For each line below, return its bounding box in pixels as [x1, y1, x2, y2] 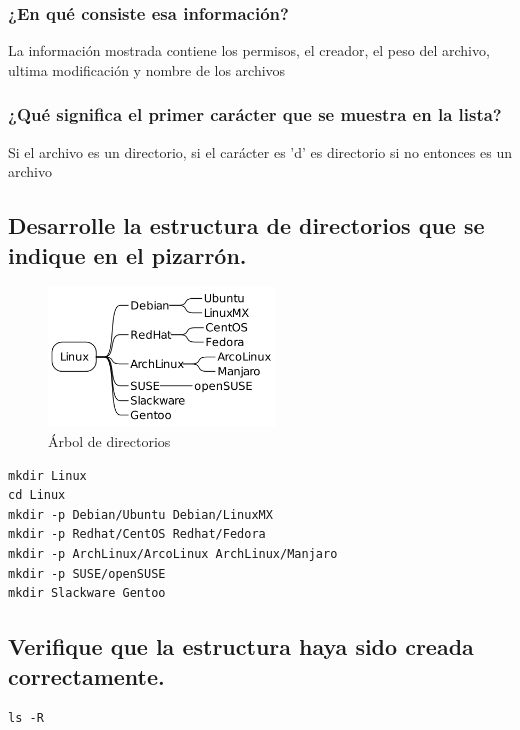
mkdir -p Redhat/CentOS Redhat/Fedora [8, 527, 266, 542]
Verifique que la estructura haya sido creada [8, 631, 474, 662]
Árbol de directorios [48, 430, 171, 451]
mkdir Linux [8, 468, 87, 483]
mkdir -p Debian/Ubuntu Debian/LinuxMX [8, 507, 273, 522]
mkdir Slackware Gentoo [8, 586, 166, 601]
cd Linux [8, 488, 66, 503]
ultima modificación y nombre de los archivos [8, 59, 286, 80]
